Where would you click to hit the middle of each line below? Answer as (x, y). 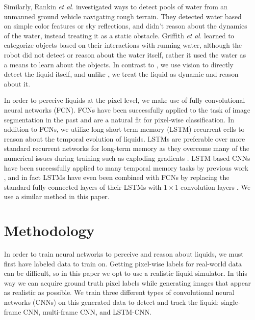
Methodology (49, 230)
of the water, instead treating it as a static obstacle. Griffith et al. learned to (119, 35)
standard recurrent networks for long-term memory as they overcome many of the (127, 148)
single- (230, 302)
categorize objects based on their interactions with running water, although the (123, 45)
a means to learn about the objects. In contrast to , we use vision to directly (119, 64)
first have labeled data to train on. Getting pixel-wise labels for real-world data (123, 263)
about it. (17, 83)
